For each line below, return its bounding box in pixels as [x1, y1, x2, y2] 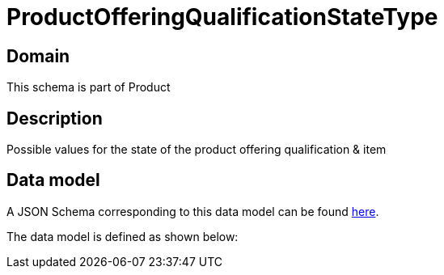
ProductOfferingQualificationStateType [6, 3, 438, 31]
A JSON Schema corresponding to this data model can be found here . [6, 204, 379, 218]
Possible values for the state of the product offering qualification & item [6, 142, 387, 157]
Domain [6, 45, 70, 66]
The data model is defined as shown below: [6, 229, 239, 243]
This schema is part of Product [6, 80, 171, 95]
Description [6, 108, 103, 129]
